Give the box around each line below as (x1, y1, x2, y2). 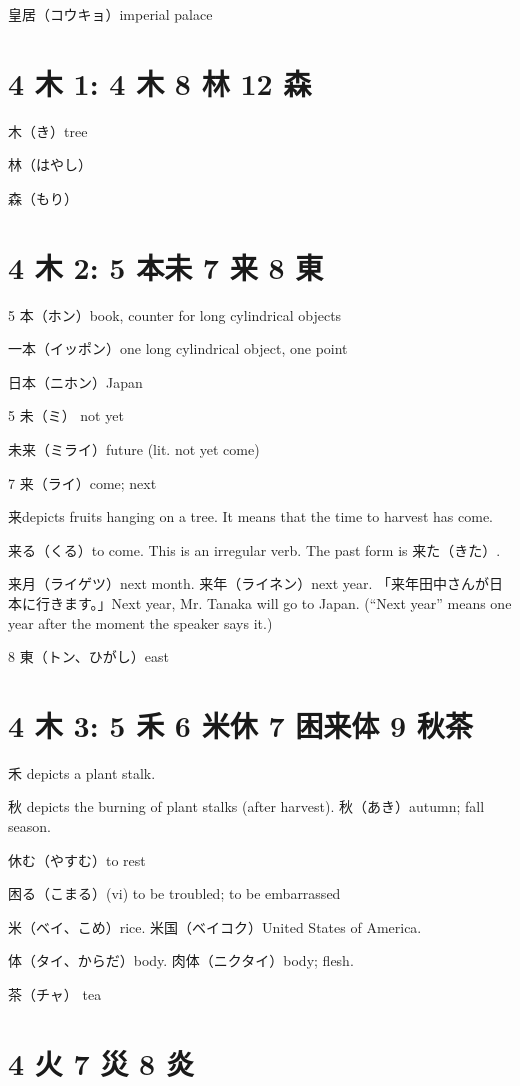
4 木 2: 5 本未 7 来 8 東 (8, 246, 324, 287)
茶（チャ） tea (8, 984, 102, 1005)
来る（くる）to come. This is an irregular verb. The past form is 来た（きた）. (8, 539, 501, 560)
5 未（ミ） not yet (8, 405, 124, 426)
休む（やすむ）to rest (8, 849, 146, 870)
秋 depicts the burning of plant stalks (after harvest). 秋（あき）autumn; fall (8, 796, 485, 817)
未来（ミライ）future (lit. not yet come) (8, 439, 260, 459)
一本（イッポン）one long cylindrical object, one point (8, 338, 348, 359)
